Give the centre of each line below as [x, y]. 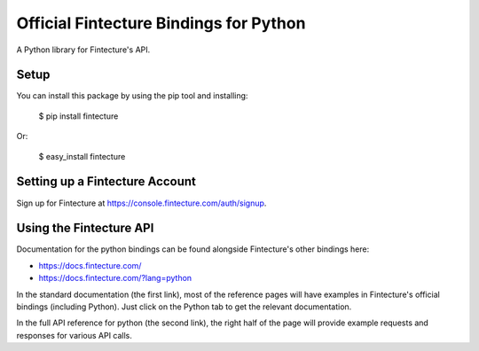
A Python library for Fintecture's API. [83, 50]
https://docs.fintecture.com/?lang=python [115, 278]
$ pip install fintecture [79, 116]
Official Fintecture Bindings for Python [161, 23]
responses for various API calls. [75, 335]
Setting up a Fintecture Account [106, 182]
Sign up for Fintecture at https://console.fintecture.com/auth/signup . [141, 203]
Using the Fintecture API [85, 228]
